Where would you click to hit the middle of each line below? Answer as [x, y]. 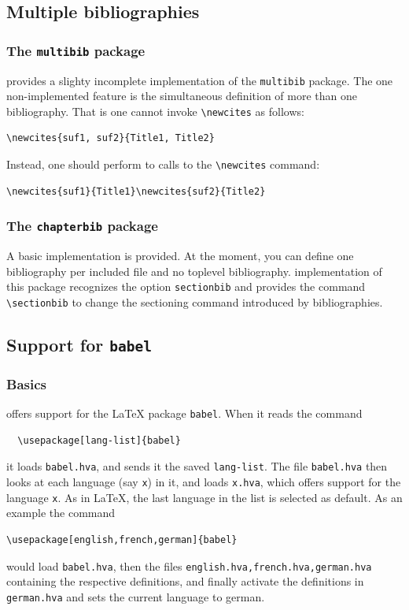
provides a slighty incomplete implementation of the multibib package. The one [200, 80]
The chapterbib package [82, 226]
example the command [61, 513]
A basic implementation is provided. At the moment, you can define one [180, 256]
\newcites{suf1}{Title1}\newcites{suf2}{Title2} [136, 191]
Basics [26, 383]
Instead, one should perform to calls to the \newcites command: [163, 164]
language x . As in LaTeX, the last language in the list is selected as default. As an [204, 497]
